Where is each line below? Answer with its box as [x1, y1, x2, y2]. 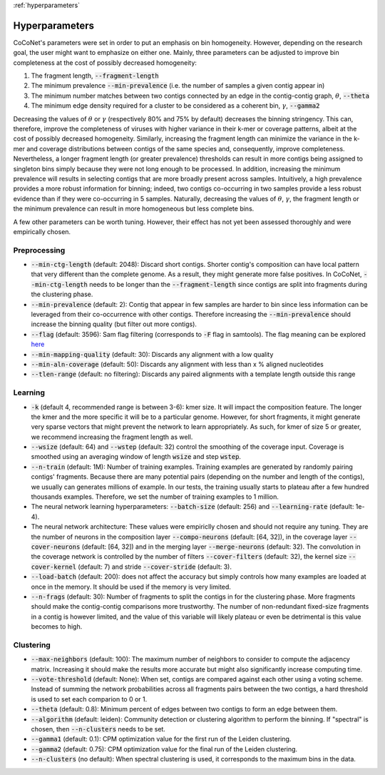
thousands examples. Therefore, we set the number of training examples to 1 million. [31, 492, 279, 501]
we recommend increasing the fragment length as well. [31, 432, 193, 441]
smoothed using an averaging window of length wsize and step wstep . [31, 452, 242, 461]
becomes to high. [31, 622, 83, 631]
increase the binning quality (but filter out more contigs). [31, 320, 197, 328]
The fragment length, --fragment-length [31, 71, 160, 80]
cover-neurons [31, 542, 81, 551]
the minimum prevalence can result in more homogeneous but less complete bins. [13, 204, 255, 213]
